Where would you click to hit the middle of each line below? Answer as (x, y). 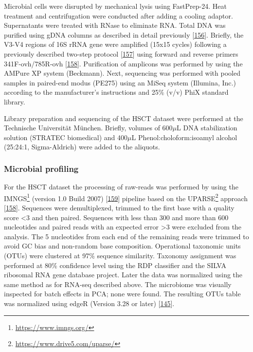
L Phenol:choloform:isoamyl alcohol (184, 137)
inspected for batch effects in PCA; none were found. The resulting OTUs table (122, 294)
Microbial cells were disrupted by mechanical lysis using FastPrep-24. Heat (115, 6)
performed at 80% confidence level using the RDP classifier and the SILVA (115, 265)
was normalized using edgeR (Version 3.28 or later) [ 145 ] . (89, 303)
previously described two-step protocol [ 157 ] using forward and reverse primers (121, 53)
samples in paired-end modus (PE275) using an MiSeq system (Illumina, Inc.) (120, 82)
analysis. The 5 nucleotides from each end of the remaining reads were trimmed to (126, 236)
